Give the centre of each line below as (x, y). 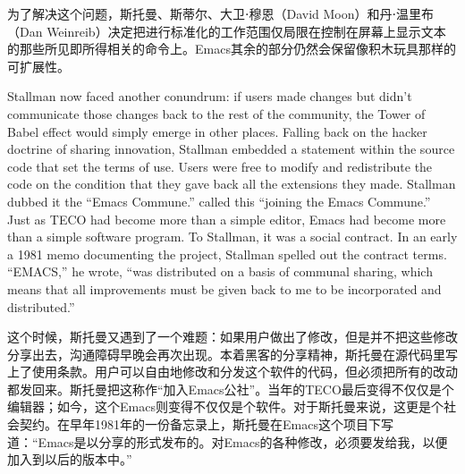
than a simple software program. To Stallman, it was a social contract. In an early (232, 237)
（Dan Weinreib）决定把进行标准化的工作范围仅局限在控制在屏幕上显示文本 (227, 31)
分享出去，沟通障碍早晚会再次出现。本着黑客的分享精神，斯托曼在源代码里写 (232, 354)
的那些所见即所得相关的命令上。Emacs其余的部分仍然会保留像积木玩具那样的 (232, 49)
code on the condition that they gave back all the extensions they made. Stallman (232, 184)
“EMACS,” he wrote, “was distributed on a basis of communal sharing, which (220, 271)
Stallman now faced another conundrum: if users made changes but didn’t (210, 96)
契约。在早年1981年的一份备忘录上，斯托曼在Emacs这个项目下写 (206, 424)
